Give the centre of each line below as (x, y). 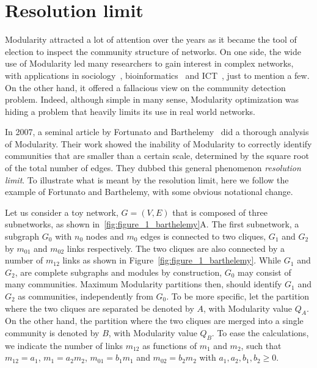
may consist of (264, 272)
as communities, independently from (86, 296)
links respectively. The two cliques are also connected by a (176, 248)
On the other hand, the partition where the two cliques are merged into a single (154, 321)
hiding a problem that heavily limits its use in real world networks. (130, 111)
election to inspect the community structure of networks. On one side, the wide (153, 51)
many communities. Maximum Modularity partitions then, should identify (144, 284)
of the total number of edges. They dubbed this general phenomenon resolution (153, 168)
